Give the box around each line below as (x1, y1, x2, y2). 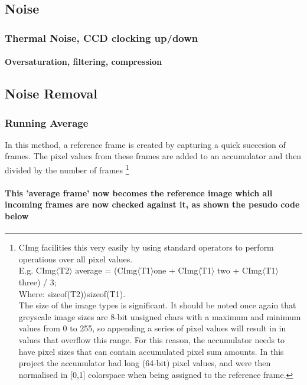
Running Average (5, 115, 89, 130)
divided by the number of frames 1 (5, 162, 129, 176)
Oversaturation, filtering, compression (5, 55, 162, 68)
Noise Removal (5, 84, 97, 103)
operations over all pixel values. (18, 252, 133, 265)
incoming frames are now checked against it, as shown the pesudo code (5, 198, 300, 210)
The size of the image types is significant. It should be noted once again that (18, 299, 296, 311)
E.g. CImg (18, 264, 56, 277)
